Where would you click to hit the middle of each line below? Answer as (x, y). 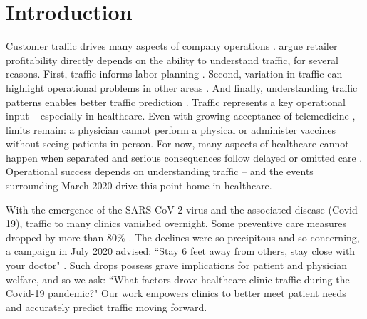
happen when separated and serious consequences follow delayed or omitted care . (184, 157)
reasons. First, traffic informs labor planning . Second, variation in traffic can (174, 74)
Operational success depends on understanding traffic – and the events (160, 171)
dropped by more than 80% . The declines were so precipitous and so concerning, (183, 237)
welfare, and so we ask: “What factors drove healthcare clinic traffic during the (178, 279)
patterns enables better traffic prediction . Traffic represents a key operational (176, 101)
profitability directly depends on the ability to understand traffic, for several (172, 59)
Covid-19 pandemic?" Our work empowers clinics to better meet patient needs (176, 293)
